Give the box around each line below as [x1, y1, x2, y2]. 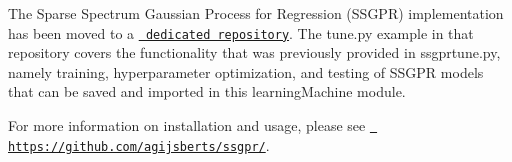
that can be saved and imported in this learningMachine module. [8, 81, 406, 102]
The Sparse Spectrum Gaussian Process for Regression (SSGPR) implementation [8, 3, 504, 23]
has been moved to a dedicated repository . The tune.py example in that [8, 22, 474, 43]
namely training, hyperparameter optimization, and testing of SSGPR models [8, 61, 484, 82]
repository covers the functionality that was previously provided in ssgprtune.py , [8, 42, 501, 63]
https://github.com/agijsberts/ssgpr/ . [8, 134, 270, 155]
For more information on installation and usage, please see [8, 115, 366, 136]
